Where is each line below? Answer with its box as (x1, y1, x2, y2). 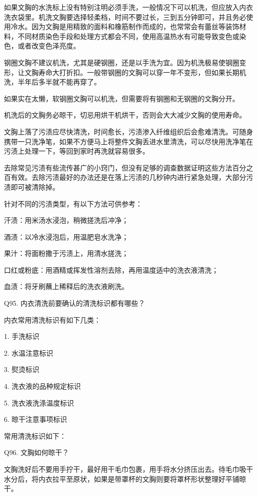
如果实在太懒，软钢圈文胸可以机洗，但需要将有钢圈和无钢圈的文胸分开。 (4, 93, 239, 103)
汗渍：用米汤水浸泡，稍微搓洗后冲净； (4, 215, 128, 225)
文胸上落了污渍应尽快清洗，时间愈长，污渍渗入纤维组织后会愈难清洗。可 (4, 126, 239, 136)
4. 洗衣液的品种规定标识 (4, 381, 81, 391)
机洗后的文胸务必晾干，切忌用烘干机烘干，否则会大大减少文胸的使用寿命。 (4, 110, 246, 120)
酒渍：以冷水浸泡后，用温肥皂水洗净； (4, 231, 128, 242)
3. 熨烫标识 (4, 364, 40, 374)
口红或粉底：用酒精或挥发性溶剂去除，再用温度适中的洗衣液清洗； (4, 264, 218, 275)
